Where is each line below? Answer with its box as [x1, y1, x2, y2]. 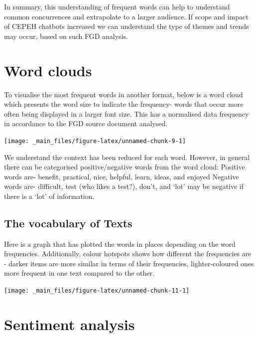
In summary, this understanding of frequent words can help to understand [4, 1, 230, 11]
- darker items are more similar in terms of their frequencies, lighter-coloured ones [4, 258, 254, 268]
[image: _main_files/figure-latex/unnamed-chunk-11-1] [4, 287, 190, 295]
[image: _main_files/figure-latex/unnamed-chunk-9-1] [4, 137, 186, 145]
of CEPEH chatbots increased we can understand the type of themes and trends [4, 21, 249, 31]
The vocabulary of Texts [4, 215, 132, 230]
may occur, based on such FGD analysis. [4, 30, 128, 41]
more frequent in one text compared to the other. [4, 268, 154, 278]
